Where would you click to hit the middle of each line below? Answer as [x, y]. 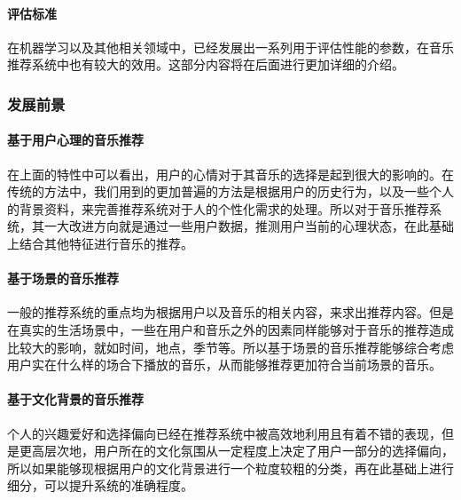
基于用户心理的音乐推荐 [75, 140]
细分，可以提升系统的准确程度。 [100, 485]
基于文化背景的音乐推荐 [75, 399]
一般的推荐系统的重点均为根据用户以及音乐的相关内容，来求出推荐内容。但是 [230, 312]
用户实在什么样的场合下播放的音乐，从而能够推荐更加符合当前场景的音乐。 [224, 365]
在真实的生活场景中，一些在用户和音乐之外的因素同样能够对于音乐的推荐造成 [230, 329]
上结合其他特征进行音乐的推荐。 [100, 243]
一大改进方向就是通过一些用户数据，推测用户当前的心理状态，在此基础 [249, 226]
